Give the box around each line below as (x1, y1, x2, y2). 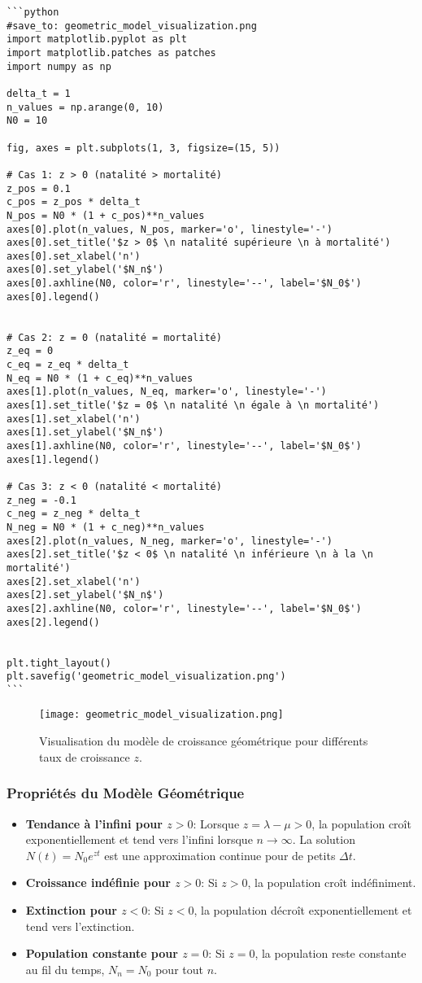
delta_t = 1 (7, 87, 71, 99)
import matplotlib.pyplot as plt (7, 33, 187, 46)
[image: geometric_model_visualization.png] (39, 709, 284, 721)
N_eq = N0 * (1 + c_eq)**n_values (7, 372, 194, 384)
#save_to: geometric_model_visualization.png (7, 20, 257, 32)
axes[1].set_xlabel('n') (7, 413, 141, 425)
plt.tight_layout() (7, 657, 111, 669)
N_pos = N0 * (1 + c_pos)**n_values (7, 209, 205, 221)
